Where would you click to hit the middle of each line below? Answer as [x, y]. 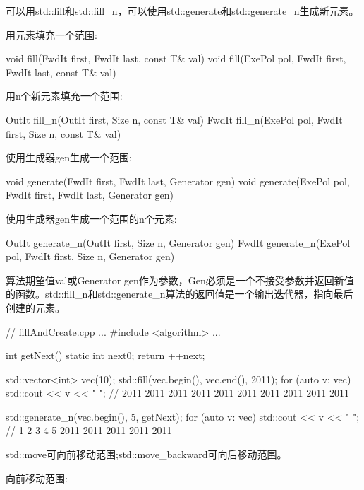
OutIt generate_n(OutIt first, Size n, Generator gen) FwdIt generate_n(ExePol [178, 242]
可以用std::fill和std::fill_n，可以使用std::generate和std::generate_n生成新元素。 [182, 11]
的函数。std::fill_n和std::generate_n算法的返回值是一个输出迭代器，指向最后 [180, 294]
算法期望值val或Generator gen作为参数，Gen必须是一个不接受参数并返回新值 [180, 280]
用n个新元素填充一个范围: [64, 96]
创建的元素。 [35, 307]
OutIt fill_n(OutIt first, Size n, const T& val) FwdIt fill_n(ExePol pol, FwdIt [174, 119]
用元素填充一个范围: [51, 34]
